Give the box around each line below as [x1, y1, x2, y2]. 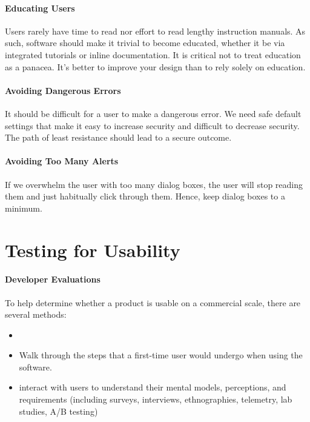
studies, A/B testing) [19, 404, 98, 417]
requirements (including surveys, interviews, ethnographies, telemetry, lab [19, 393, 292, 406]
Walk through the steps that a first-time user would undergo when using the [19, 349, 303, 361]
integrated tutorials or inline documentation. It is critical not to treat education [5, 48, 301, 61]
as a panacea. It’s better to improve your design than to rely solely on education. [5, 60, 306, 73]
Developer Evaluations [5, 273, 101, 286]
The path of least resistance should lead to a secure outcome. [5, 131, 232, 144]
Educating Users [5, 1, 75, 14]
